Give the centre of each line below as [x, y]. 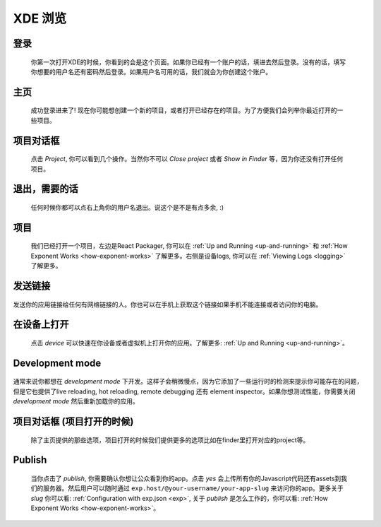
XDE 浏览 [40, 18]
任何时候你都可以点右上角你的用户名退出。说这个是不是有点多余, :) [127, 207]
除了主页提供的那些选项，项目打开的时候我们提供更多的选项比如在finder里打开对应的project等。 [170, 440]
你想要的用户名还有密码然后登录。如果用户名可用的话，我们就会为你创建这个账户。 [151, 71]
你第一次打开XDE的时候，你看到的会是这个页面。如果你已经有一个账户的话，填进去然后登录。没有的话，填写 [188, 62]
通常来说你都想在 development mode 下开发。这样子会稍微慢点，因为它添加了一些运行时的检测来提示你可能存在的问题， [188, 381]
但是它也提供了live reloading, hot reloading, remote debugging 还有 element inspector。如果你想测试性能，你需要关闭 [184, 391]
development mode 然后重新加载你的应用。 [76, 401]
